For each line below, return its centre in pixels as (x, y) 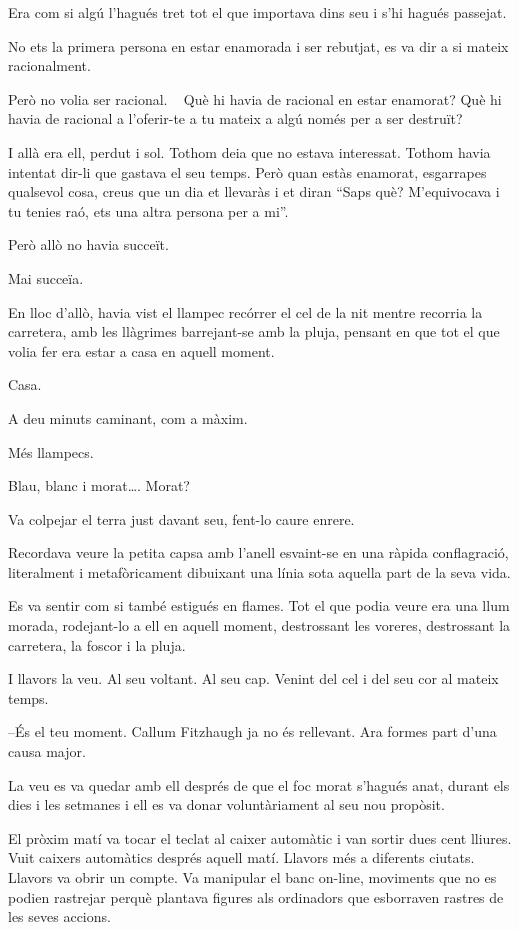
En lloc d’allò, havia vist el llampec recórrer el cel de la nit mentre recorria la (245, 311)
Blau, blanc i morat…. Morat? (99, 485)
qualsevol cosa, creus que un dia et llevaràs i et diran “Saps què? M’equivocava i (254, 191)
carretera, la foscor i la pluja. (97, 644)
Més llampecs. (51, 451)
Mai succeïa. (46, 277)
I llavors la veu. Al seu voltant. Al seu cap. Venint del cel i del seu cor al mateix (253, 678)
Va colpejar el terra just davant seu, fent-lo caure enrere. (181, 518)
